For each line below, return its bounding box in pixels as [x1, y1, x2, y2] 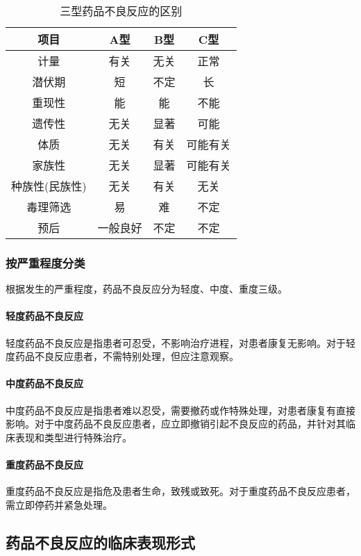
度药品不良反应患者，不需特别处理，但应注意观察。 [6, 349, 239, 363]
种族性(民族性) [11, 178, 87, 194]
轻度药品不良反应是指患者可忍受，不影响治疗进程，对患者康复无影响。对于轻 [6, 335, 355, 350]
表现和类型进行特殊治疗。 [15, 430, 132, 444]
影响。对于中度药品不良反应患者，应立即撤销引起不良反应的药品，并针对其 [6, 416, 346, 431]
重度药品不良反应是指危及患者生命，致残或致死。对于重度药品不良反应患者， [6, 484, 355, 498]
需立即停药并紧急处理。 [6, 497, 112, 512]
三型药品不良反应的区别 [60, 3, 183, 19]
